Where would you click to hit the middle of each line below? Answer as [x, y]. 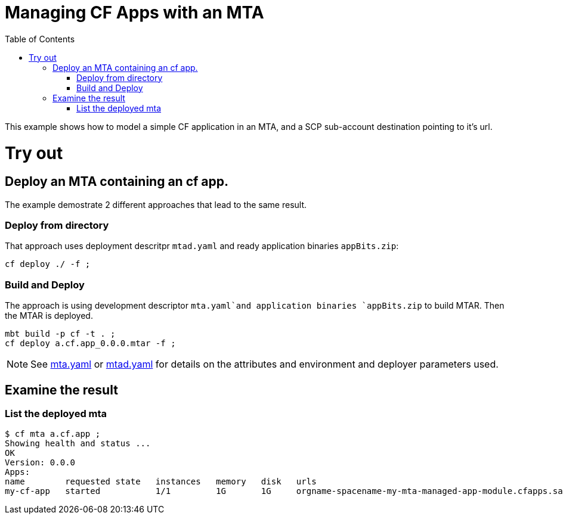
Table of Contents [40, 39]
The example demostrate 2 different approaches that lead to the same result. [156, 204]
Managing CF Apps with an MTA [134, 13]
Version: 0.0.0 [40, 463]
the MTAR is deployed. [49, 316]
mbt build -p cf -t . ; [60, 334]
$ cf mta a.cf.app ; [53, 434]
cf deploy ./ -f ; [48, 264]
